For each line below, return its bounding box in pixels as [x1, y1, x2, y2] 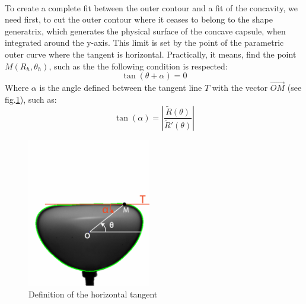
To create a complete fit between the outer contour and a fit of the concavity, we [5, 1, 298, 14]
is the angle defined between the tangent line [39, 81, 202, 94]
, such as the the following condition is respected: [49, 59, 228, 72]
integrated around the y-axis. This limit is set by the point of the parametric [5, 36, 284, 49]
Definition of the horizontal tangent [28, 287, 158, 300]
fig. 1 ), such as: [5, 93, 57, 105]
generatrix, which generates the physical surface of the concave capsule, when [5, 24, 286, 37]
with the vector [212, 81, 268, 94]
